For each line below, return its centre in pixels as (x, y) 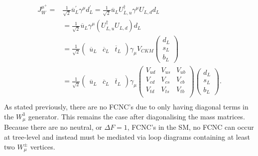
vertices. (43, 146)
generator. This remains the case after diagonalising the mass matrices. (136, 116)
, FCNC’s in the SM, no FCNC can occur (191, 127)
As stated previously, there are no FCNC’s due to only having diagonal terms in (126, 107)
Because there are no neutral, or (53, 127)
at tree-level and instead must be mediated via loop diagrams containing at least (127, 136)
